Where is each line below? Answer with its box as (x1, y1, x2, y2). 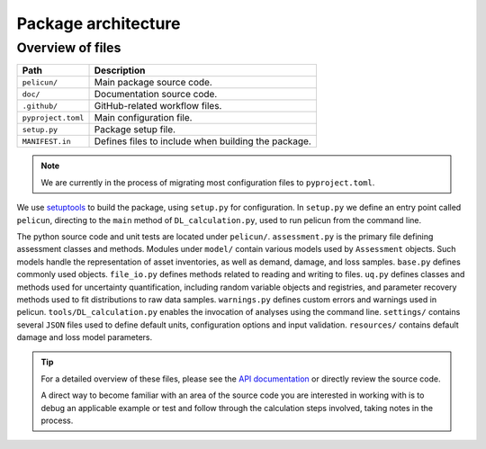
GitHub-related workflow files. (94, 100, 222, 112)
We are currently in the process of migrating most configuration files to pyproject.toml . (40, 176, 375, 188)
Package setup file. (94, 123, 175, 136)
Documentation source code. (94, 88, 218, 101)
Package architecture (16, 13, 181, 33)
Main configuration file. (94, 112, 193, 124)
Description (94, 64, 146, 76)
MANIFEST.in (22, 136, 71, 146)
